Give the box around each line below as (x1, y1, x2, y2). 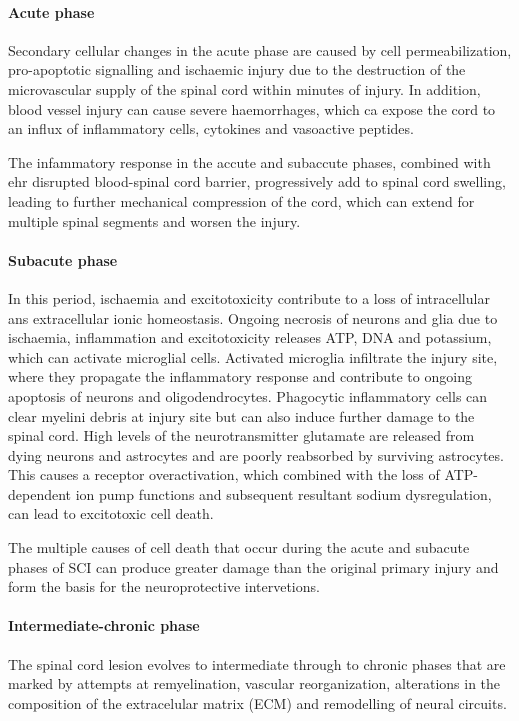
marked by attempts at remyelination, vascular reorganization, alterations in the (8, 673, 501, 694)
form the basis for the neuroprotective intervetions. (8, 576, 320, 597)
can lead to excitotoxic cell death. (8, 503, 214, 524)
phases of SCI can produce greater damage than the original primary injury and (8, 556, 499, 577)
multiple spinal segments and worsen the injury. (8, 210, 301, 231)
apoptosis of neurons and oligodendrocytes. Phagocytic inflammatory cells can (8, 385, 488, 406)
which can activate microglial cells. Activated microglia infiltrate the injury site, (8, 346, 498, 367)
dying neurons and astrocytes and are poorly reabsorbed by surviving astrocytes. (8, 444, 504, 465)
